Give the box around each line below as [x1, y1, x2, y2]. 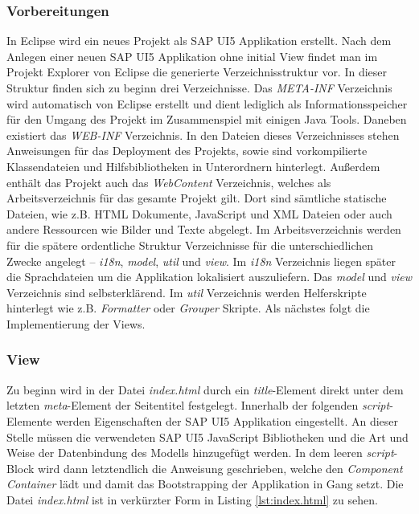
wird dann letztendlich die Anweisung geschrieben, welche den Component [38, 459, 403, 476]
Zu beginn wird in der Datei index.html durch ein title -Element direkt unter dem [6, 381, 404, 398]
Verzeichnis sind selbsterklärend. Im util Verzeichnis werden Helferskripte [6, 284, 367, 300]
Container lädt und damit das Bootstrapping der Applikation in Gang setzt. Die [6, 475, 404, 492]
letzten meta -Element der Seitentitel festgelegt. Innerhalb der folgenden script [6, 397, 390, 414]
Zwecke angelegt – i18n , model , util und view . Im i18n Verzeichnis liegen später [6, 252, 396, 269]
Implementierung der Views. [6, 315, 146, 332]
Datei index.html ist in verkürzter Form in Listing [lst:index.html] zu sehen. [6, 491, 378, 508]
